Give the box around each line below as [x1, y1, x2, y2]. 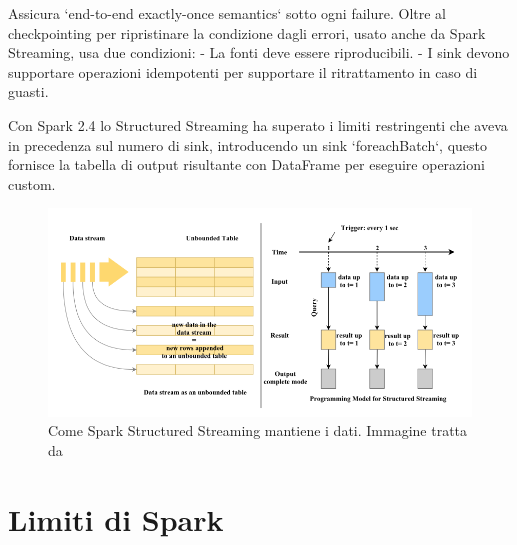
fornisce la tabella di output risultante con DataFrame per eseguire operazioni [8, 154, 485, 175]
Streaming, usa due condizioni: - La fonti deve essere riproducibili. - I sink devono [8, 42, 510, 63]
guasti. [8, 81, 49, 102]
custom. [8, 173, 56, 194]
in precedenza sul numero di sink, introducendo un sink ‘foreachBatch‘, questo [8, 134, 488, 155]
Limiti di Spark [8, 498, 224, 539]
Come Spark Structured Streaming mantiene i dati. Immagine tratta [48, 420, 468, 441]
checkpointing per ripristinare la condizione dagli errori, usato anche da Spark [8, 22, 486, 43]
